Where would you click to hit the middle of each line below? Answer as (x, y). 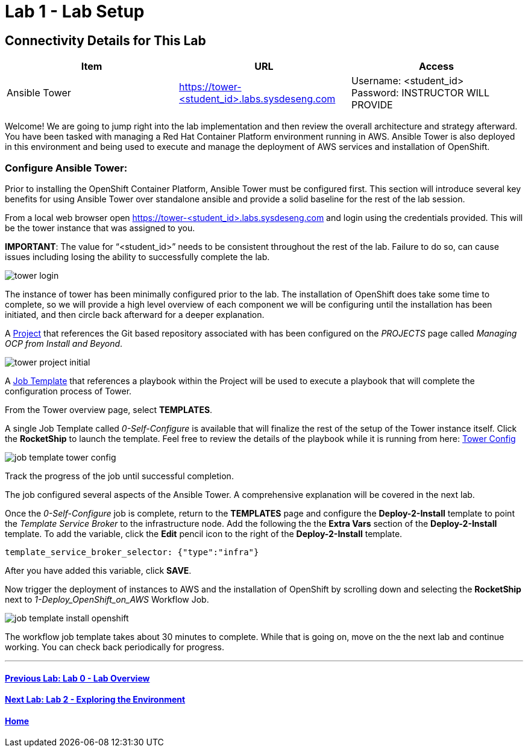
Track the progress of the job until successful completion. (119, 476)
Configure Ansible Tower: (66, 168)
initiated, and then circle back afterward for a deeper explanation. (135, 314)
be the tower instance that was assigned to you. (100, 228)
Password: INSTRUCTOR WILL (420, 93)
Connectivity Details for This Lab (105, 40)
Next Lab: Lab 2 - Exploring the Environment (95, 700)
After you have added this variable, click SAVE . (98, 570)
